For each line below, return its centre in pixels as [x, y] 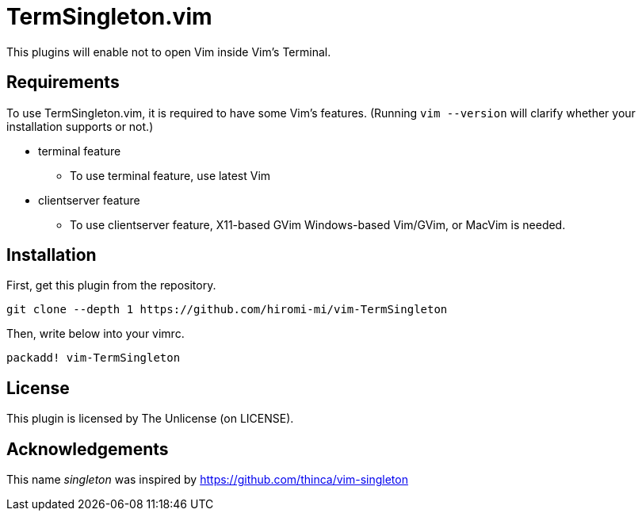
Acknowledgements [88, 449]
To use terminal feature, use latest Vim [170, 175]
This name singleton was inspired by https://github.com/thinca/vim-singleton [207, 480]
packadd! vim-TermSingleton [94, 358]
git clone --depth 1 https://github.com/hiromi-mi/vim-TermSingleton [227, 310]
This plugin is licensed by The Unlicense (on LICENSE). [150, 419]
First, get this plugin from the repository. [111, 285]
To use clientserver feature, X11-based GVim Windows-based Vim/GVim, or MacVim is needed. [318, 224]
